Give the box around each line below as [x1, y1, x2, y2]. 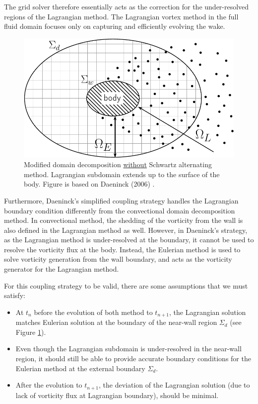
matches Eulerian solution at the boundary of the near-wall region [15, 317, 217, 327]
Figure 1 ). [15, 326, 46, 337]
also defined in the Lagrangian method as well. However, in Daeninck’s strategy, [4, 224, 248, 235]
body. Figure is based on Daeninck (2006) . [24, 179, 155, 189]
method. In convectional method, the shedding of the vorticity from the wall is [4, 215, 243, 225]
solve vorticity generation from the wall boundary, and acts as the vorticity [4, 254, 232, 264]
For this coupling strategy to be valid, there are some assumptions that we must [4, 280, 248, 291]
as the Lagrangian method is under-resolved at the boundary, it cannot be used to [4, 234, 254, 245]
